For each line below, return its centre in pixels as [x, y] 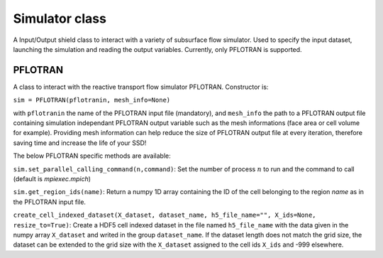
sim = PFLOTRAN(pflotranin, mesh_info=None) [92, 100]
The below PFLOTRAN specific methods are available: [92, 156]
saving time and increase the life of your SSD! [80, 143]
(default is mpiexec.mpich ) [52, 178]
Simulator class [60, 18]
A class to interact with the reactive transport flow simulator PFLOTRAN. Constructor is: [141, 87]
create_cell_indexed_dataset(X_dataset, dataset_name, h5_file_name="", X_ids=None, [165, 215]
